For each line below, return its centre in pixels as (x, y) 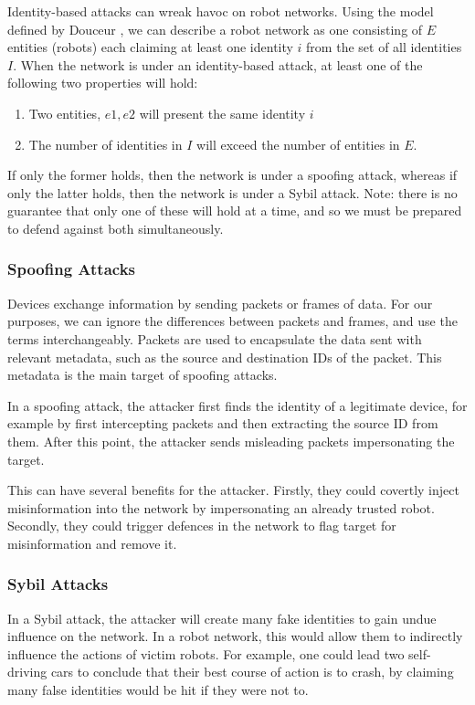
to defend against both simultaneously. (116, 228)
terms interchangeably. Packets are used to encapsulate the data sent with (215, 338)
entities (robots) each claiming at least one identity (150, 47)
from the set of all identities (384, 47)
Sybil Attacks (58, 584)
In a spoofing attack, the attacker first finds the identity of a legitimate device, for (237, 405)
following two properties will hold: (103, 83)
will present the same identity (222, 113)
